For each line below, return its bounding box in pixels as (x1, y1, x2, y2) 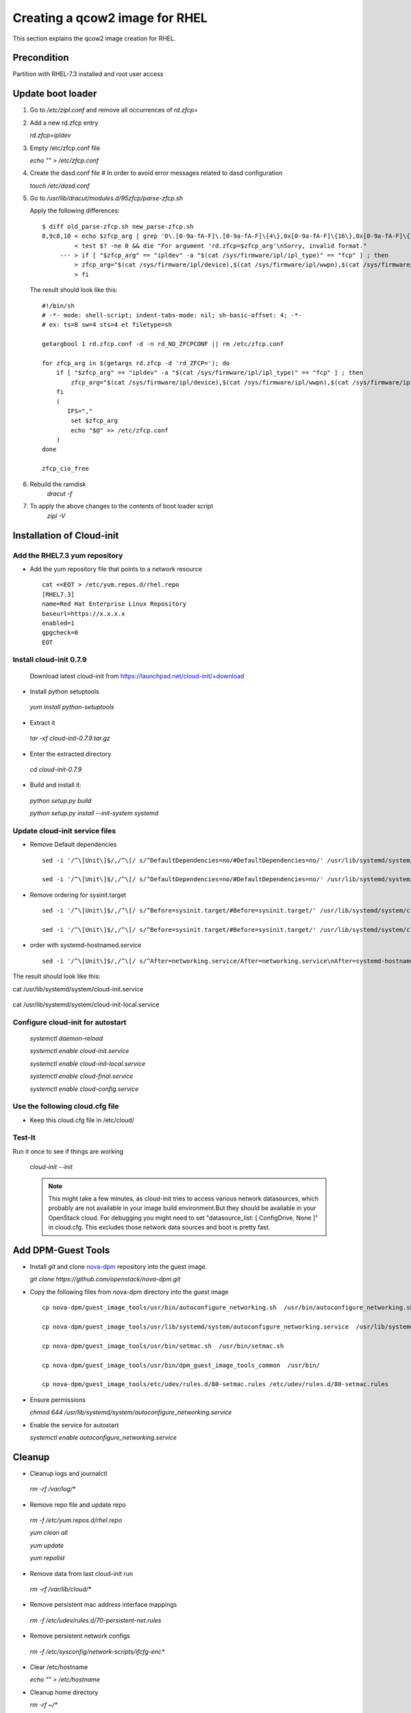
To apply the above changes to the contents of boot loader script (29, 502, 214, 510)
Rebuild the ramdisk (29, 480, 86, 488)
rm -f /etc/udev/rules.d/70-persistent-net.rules (29, 1616, 162, 1624)
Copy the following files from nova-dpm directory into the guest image (29, 1287, 229, 1296)
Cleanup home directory (29, 1688, 99, 1696)
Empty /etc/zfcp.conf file (29, 144, 101, 152)
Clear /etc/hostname (29, 1662, 88, 1671)
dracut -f (47, 490, 73, 498)
